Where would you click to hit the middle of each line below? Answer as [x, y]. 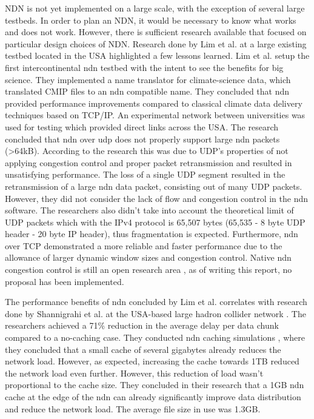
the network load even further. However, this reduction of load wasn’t [134, 373]
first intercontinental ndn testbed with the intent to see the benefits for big [144, 67]
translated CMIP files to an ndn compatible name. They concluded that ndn [147, 91]
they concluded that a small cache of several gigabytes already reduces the [143, 349]
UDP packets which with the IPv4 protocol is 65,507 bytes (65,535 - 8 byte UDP [155, 222]
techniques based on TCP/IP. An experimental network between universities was [155, 115]
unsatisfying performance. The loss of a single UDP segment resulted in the [145, 174]
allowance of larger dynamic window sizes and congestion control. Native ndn [148, 257]
